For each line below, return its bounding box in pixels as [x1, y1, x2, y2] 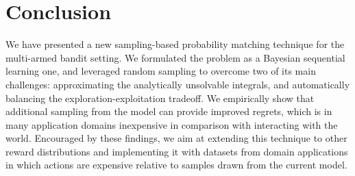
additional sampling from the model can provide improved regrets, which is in [5, 104, 332, 118]
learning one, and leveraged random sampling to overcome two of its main [5, 64, 316, 78]
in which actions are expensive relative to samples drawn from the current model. [5, 158, 347, 172]
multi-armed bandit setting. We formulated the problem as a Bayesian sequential [5, 50, 345, 64]
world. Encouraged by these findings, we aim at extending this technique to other [5, 131, 347, 145]
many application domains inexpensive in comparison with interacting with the [5, 117, 338, 131]
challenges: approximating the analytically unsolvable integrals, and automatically [5, 77, 350, 91]
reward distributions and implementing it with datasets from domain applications [5, 144, 348, 158]
